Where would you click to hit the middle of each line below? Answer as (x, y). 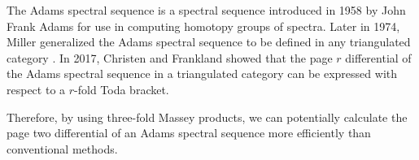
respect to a (36, 89)
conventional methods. (62, 148)
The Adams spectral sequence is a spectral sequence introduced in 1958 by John (206, 10)
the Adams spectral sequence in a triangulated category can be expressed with (202, 74)
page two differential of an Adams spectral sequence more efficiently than (189, 133)
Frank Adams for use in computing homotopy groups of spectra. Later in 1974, (203, 26)
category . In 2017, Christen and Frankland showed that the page (170, 57)
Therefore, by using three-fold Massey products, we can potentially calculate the (207, 117)
